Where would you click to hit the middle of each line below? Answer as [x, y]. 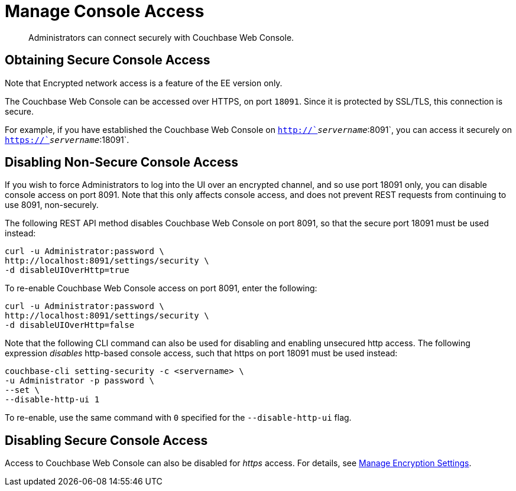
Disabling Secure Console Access [106, 440]
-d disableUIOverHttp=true [67, 270]
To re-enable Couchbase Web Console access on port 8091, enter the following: [161, 288]
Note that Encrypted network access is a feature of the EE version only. [144, 83]
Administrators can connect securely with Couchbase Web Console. [161, 37]
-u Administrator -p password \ [79, 381]
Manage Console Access [105, 11]
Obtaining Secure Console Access [108, 60]
